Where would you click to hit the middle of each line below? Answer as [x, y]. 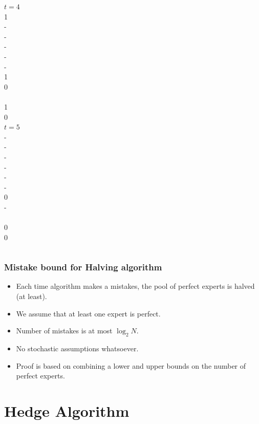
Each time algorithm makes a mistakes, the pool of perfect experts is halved [135, 286]
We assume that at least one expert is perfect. [88, 313]
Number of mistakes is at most [64, 331]
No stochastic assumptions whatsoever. [77, 348]
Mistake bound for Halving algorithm [83, 267]
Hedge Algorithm [67, 411]
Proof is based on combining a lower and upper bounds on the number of [131, 365]
